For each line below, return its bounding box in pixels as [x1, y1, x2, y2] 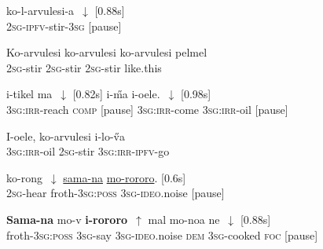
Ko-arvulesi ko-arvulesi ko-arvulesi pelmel [6, 44, 207, 60]
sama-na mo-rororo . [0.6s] [63, 169, 186, 185]
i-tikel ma [6, 86, 53, 102]
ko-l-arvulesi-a [6, 2, 75, 18]
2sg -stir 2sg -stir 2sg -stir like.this [6, 59, 162, 75]
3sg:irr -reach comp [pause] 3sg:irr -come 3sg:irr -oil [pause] [6, 101, 288, 117]
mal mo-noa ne [148, 211, 220, 227]
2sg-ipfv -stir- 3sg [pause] [6, 17, 122, 34]
